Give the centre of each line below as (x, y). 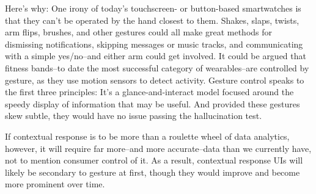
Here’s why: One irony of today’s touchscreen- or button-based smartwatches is (153, 8)
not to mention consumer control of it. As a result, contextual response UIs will (154, 160)
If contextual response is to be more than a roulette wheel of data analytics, (147, 136)
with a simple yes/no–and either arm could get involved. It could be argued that (156, 56)
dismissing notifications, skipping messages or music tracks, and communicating (154, 44)
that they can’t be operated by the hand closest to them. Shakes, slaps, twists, (152, 20)
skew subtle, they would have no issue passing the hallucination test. (134, 116)
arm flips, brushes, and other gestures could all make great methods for (139, 32)
